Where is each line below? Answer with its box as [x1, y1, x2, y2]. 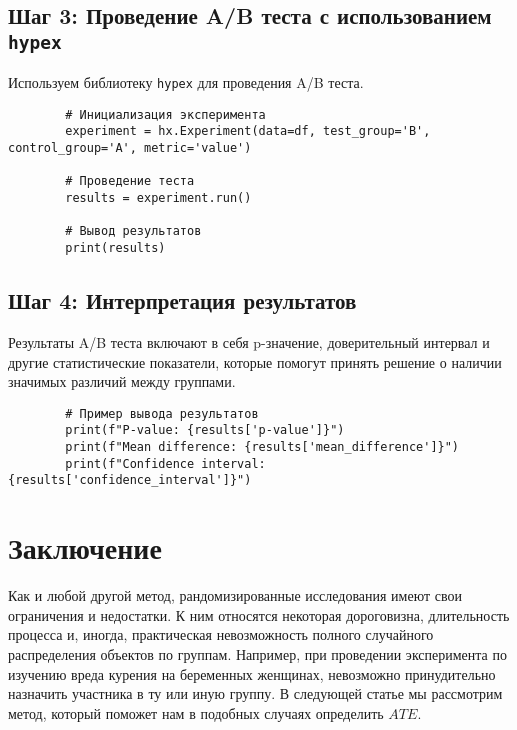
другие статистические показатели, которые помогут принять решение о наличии [8, 351, 502, 372]
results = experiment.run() [65, 191, 252, 206]
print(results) [65, 241, 166, 256]
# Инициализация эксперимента [65, 107, 266, 122]
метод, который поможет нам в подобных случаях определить [8, 702, 384, 723]
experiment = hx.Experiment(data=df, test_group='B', [65, 124, 431, 139]
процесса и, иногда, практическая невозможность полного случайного [8, 624, 434, 645]
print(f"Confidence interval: [65, 456, 266, 471]
